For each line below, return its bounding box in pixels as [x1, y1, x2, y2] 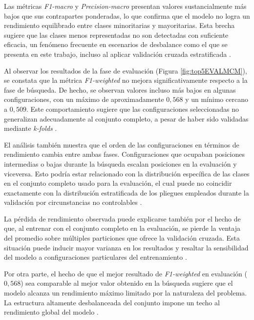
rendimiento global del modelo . [4, 307, 99, 317]
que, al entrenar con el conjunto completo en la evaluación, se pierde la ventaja [4, 223, 240, 233]
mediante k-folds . [4, 123, 57, 133]
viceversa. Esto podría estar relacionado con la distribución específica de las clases [4, 168, 250, 178]
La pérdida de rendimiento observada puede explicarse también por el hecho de [4, 213, 241, 223]
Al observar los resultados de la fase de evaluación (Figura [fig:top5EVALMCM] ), [4, 65, 247, 75]
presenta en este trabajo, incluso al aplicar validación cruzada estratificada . [4, 49, 231, 59]
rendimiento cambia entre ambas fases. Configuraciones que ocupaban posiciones [4, 149, 245, 159]
